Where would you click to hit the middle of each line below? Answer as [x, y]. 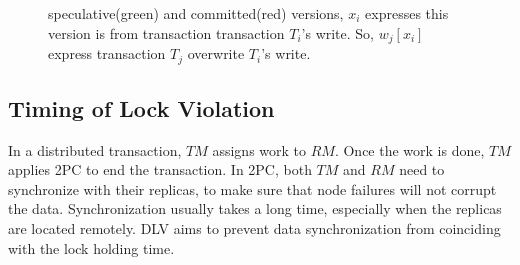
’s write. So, [338, 32]
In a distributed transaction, [95, 149]
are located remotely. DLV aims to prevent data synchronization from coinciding [254, 228]
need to [422, 169]
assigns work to [259, 149]
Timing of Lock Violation [141, 107]
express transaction [107, 53]
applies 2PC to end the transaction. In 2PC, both [160, 169]
